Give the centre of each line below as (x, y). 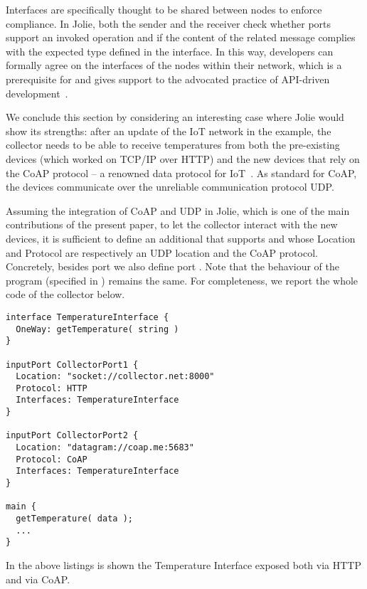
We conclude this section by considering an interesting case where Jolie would (175, 117)
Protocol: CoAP (52, 459)
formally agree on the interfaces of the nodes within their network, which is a (174, 65)
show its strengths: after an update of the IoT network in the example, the (169, 131)
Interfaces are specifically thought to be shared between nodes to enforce (164, 9)
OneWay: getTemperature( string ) (97, 329)
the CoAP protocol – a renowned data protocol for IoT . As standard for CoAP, (181, 173)
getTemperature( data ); (74, 519)
